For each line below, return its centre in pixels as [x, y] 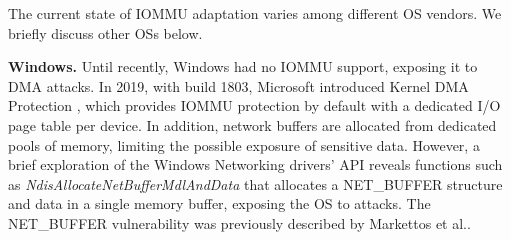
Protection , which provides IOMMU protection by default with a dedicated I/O [254, 105]
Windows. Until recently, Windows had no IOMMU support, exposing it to [243, 66]
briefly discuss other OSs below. [105, 32]
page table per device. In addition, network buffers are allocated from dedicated [252, 124]
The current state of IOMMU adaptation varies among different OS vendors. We [255, 13]
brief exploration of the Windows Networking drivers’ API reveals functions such [255, 164]
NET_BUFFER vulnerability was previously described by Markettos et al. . [239, 222]
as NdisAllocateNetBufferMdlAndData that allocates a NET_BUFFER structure [255, 183]
